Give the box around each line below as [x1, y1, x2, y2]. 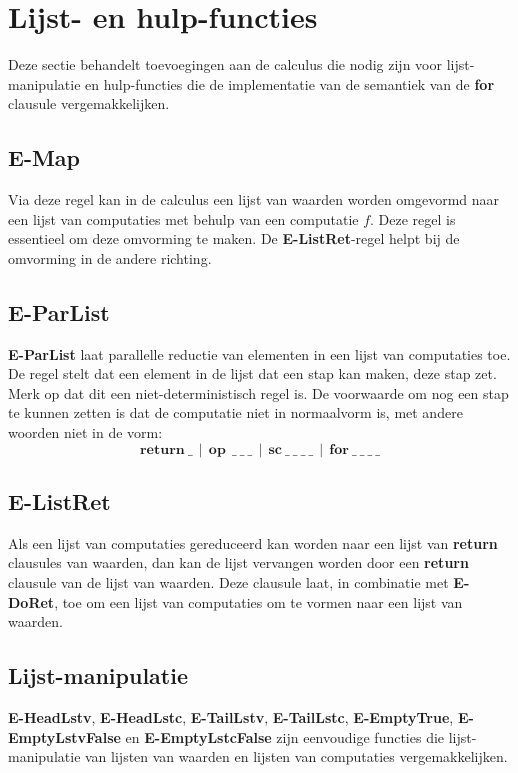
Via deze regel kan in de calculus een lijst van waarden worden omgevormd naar [8, 189, 500, 210]
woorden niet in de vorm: [8, 422, 163, 443]
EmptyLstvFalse [8, 726, 121, 747]
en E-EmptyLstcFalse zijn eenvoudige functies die [125, 726, 445, 747]
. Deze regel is [370, 208, 456, 229]
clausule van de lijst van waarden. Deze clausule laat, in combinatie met [8, 572, 449, 593]
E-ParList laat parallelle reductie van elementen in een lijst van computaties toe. [8, 343, 511, 364]
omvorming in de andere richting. [8, 247, 212, 268]
